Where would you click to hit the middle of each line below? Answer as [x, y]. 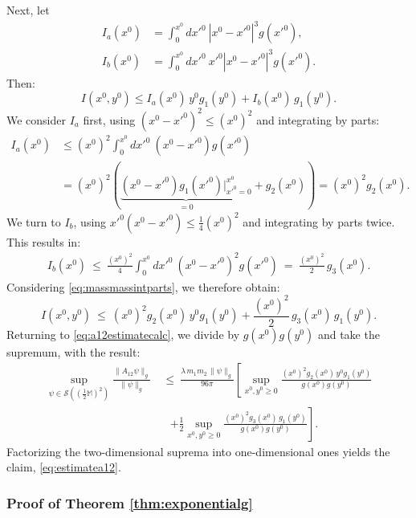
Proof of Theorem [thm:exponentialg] [130, 502]
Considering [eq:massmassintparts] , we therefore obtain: [143, 286]
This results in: [44, 241]
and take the [349, 334]
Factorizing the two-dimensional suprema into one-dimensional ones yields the [198, 451]
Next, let [28, 10]
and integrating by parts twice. [319, 221]
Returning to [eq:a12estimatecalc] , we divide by [123, 334]
